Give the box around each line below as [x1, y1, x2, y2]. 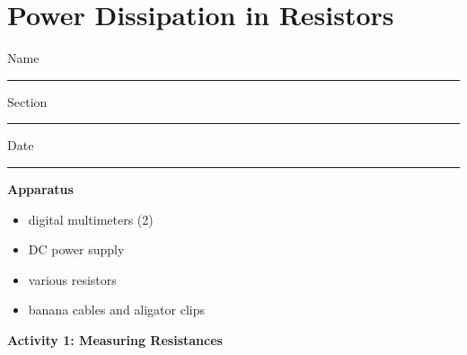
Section [7, 92, 48, 111]
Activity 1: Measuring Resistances [7, 330, 223, 349]
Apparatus [7, 179, 74, 198]
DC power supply [28, 240, 125, 259]
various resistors [28, 270, 117, 288]
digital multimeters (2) [28, 209, 154, 228]
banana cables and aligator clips [28, 300, 206, 319]
